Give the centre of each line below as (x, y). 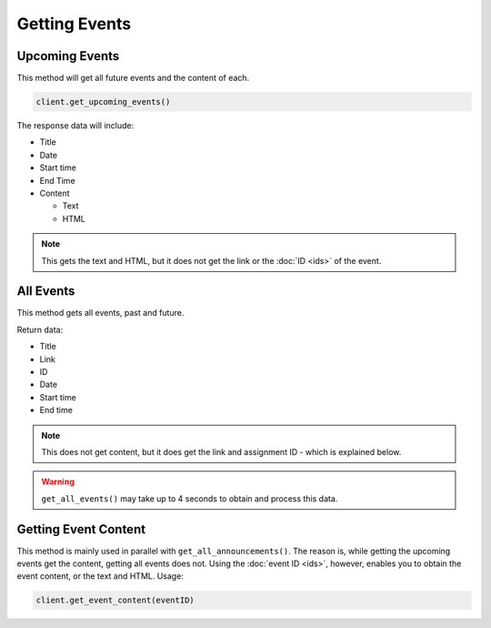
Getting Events (74, 24)
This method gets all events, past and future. (100, 313)
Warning (58, 481)
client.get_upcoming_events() (103, 102)
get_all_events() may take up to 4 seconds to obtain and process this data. (190, 498)
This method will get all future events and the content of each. (133, 78)
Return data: (40, 329)
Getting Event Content (81, 529)
